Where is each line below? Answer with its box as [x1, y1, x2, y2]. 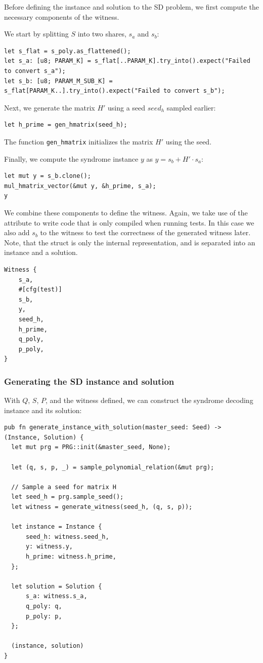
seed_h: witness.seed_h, [25, 533, 109, 540]
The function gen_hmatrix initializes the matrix [4, 136, 153, 146]
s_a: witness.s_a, [25, 593, 87, 600]
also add [4, 227, 30, 238]
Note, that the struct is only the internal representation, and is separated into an [4, 237, 255, 247]
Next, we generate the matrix [4, 102, 95, 113]
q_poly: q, [25, 602, 62, 610]
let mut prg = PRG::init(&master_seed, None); [11, 444, 171, 451]
